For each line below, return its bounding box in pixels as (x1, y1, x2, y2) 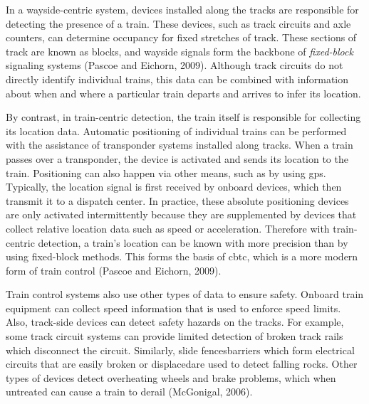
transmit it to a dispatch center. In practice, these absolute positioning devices (6, 193, 349, 208)
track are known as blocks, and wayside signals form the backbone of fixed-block (6, 43, 353, 58)
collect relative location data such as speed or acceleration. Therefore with (6, 220, 330, 235)
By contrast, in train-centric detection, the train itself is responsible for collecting (6, 110, 361, 124)
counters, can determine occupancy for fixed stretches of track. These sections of (6, 30, 357, 45)
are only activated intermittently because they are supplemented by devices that (6, 207, 357, 222)
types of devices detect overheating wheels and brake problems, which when (6, 370, 336, 385)
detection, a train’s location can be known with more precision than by (38, 235, 348, 250)
